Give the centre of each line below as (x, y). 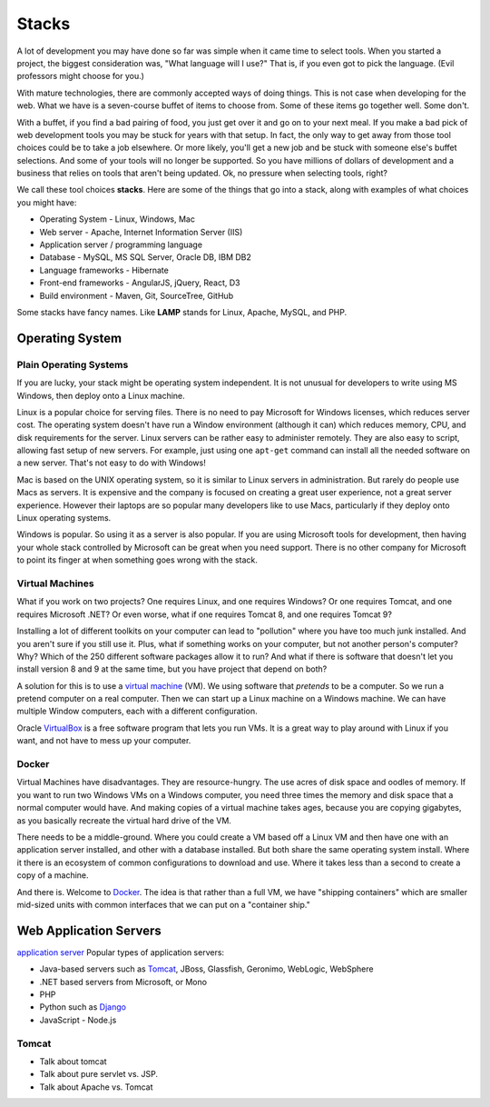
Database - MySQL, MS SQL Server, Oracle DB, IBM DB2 (145, 257)
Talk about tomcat (73, 1061)
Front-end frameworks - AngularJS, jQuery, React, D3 (140, 283)
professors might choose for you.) (81, 76)
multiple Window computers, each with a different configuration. (137, 711)
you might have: (47, 202)
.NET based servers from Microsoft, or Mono (123, 982)
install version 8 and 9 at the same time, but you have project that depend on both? (172, 669)
